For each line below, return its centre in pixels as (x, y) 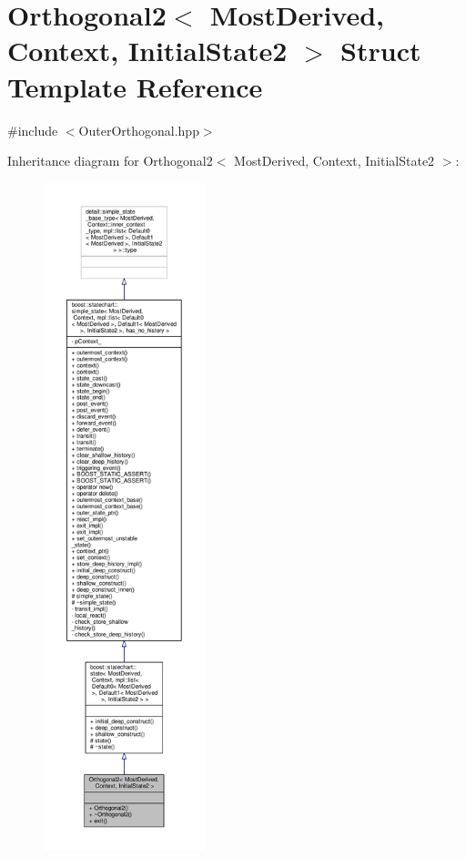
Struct (381, 51)
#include (33, 130)
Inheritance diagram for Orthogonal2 (110, 161)
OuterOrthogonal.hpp (139, 130)
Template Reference (135, 86)
